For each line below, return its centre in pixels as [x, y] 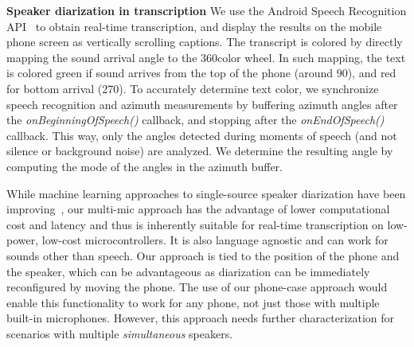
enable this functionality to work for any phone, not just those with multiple [193, 302]
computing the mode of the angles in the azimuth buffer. [145, 166]
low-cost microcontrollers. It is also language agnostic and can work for [215, 240]
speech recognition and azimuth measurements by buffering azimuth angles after [202, 104]
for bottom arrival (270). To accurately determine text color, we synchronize [193, 88]
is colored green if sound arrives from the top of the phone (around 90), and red [201, 73]
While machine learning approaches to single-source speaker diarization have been [206, 193]
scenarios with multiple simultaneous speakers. [120, 333]
